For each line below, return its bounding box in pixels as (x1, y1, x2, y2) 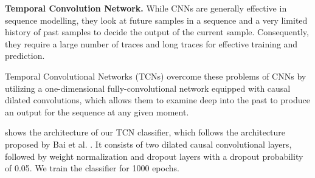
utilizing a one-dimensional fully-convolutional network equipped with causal (5, 81, 291, 94)
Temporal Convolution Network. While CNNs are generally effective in (5, 2, 287, 14)
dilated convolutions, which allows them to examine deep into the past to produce (5, 94, 310, 106)
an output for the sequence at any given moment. (5, 105, 189, 118)
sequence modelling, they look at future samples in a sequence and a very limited (5, 13, 308, 26)
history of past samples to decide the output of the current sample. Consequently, (5, 26, 309, 38)
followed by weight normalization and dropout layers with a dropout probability (5, 149, 303, 162)
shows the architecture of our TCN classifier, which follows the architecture (5, 126, 286, 139)
